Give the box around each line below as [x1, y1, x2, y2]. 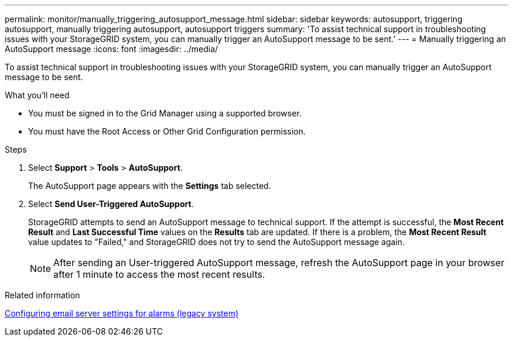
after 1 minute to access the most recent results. [53, 268, 265, 280]
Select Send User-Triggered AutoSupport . [28, 199, 194, 209]
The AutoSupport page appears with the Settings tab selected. [28, 181, 271, 191]
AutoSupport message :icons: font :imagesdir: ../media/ [5, 44, 218, 54]
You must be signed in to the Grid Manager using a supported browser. [28, 108, 302, 118]
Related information [5, 290, 80, 300]
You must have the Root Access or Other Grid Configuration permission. [28, 126, 306, 136]
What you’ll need [5, 90, 70, 100]
